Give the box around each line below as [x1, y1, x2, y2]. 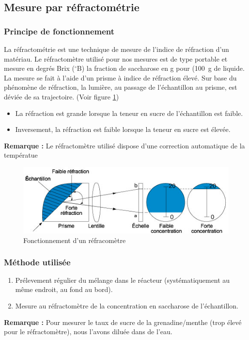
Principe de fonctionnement [4, 25, 115, 37]
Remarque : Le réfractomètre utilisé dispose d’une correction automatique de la [4, 140, 245, 150]
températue [4, 150, 38, 160]
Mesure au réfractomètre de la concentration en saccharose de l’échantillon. [15, 301, 238, 311]
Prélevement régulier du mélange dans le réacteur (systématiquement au [15, 275, 230, 285]
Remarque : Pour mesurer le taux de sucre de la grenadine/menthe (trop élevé [4, 317, 242, 327]
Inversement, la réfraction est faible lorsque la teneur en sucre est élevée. [15, 124, 231, 134]
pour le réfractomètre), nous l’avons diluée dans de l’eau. [4, 326, 172, 337]
